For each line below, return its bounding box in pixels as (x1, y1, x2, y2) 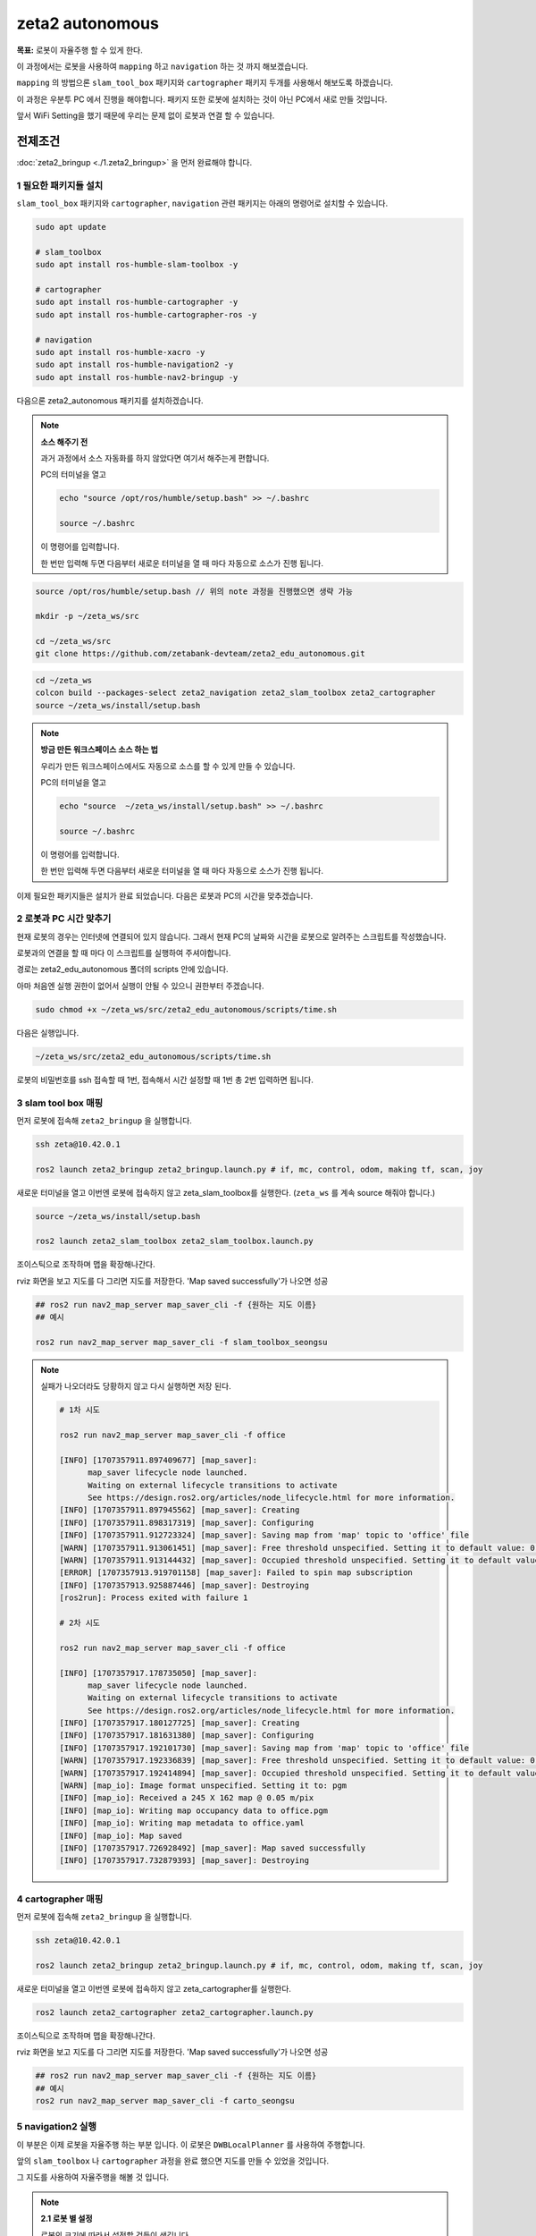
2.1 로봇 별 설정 (40, 2214, 93, 2224)
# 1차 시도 (59, 1405, 100, 1415)
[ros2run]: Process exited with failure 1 (59, 1593, 248, 1603)
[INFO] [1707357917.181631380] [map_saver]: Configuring (59, 1731, 314, 1741)
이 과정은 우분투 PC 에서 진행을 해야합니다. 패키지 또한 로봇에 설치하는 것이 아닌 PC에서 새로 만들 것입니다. (16, 94, 388, 105)
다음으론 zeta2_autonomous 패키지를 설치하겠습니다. (16, 394, 205, 406)
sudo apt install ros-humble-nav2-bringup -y (35, 372, 239, 382)
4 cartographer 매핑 (16, 1893, 104, 1905)
